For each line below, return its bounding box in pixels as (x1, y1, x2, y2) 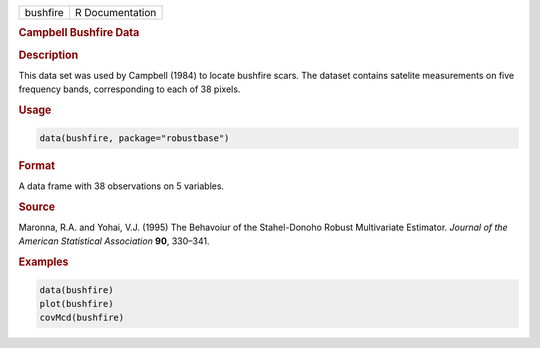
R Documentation (75, 6, 157, 19)
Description (18, 48, 79, 62)
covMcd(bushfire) (39, 312, 125, 324)
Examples (18, 255, 69, 269)
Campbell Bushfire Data (18, 26, 140, 40)
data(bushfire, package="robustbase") (39, 132, 230, 144)
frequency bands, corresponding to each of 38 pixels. (18, 83, 241, 95)
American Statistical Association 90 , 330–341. (18, 235, 210, 247)
